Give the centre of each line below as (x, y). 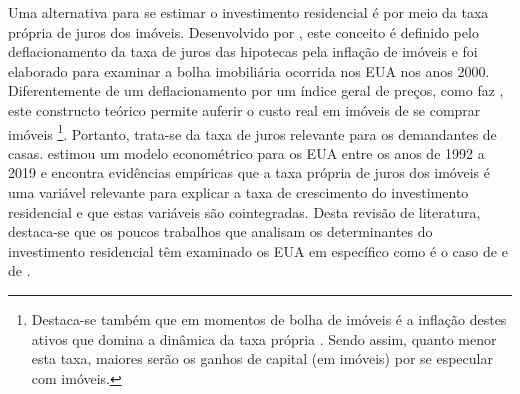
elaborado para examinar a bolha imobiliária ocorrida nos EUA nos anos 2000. (249, 70)
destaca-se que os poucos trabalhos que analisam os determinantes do (220, 231)
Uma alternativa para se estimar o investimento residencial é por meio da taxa (248, 12)
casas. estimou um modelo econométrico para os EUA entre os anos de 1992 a (246, 152)
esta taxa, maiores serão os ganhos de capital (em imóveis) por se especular (262, 358)
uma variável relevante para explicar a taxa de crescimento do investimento (238, 192)
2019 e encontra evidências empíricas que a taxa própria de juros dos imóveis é (249, 172)
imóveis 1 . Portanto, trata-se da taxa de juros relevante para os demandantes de (252, 132)
